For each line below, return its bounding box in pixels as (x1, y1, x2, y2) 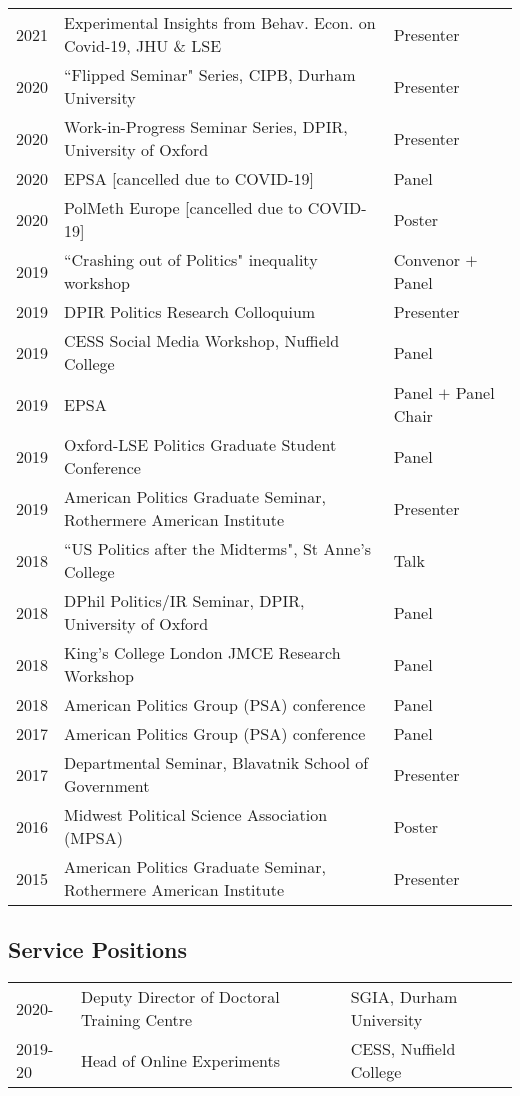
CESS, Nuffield (350, 1037, 456, 1061)
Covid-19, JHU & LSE (64, 34, 222, 57)
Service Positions (8, 934, 187, 965)
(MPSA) (64, 826, 123, 849)
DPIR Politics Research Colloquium (64, 300, 316, 323)
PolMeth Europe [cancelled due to (64, 196, 303, 219)
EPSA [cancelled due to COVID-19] (64, 167, 315, 190)
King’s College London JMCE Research (64, 641, 341, 664)
